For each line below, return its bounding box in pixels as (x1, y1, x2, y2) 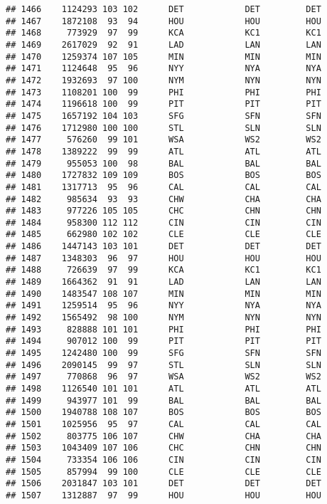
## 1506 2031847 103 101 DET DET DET (6, 478, 321, 489)
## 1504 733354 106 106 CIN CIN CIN (6, 454, 321, 465)
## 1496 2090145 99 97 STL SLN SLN (6, 359, 321, 370)
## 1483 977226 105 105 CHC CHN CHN (6, 206, 321, 216)
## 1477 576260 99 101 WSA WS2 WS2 (6, 135, 321, 145)
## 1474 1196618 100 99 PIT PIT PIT (6, 99, 321, 110)
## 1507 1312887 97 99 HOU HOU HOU (6, 490, 321, 500)
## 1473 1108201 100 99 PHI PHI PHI (6, 87, 321, 98)
